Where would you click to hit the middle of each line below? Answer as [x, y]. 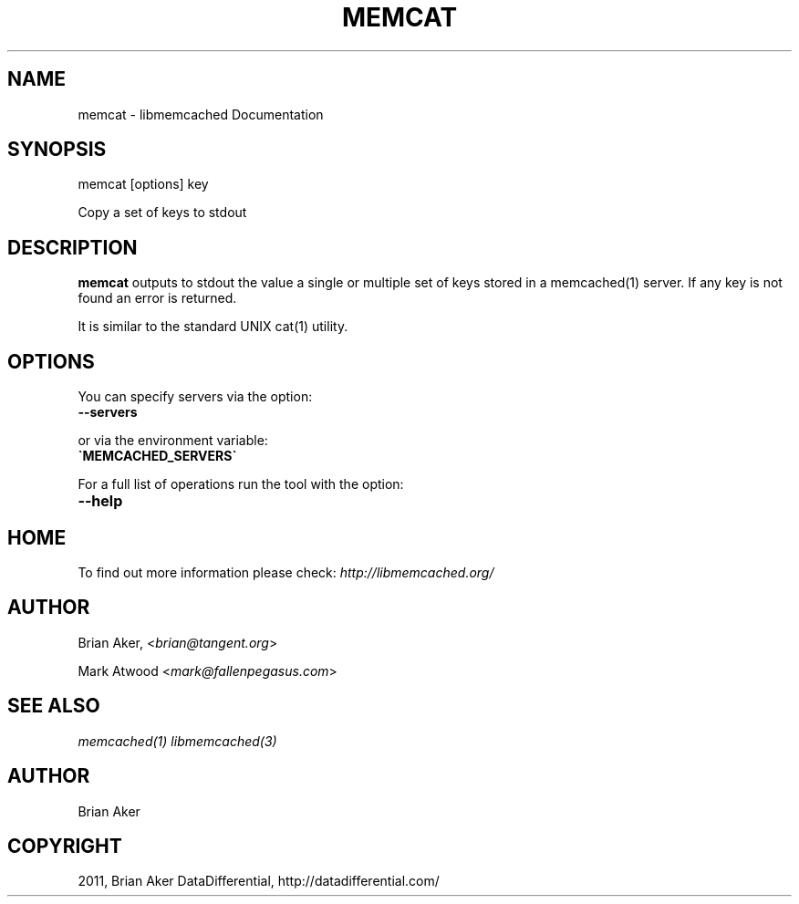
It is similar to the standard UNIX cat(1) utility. [213, 327]
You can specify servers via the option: [195, 397]
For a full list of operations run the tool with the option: [241, 484]
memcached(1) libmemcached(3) [177, 741]
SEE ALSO [54, 706]
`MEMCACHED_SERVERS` [157, 456]
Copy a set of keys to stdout [162, 213]
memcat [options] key [143, 184]
